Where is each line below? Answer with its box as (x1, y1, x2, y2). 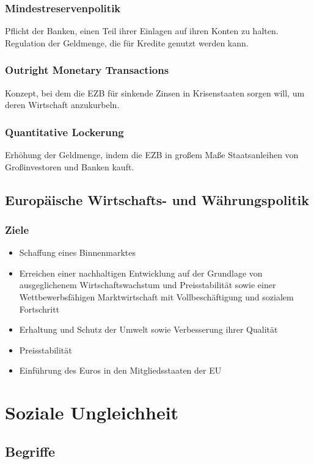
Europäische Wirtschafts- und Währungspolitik (5, 190, 309, 209)
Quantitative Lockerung (5, 124, 124, 139)
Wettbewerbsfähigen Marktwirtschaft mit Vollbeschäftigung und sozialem (19, 291, 294, 303)
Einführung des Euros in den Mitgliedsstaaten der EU (19, 364, 222, 377)
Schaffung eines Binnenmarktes (19, 246, 136, 259)
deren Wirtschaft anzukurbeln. (5, 98, 120, 111)
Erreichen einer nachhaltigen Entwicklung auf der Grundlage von (19, 266, 263, 279)
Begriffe (5, 441, 56, 460)
